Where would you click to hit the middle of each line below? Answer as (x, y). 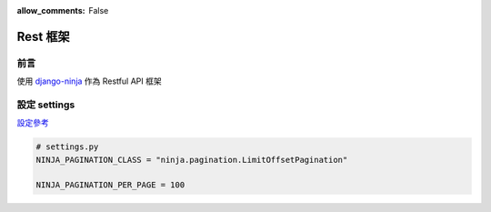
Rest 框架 (43, 36)
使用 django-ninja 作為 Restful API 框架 (90, 81)
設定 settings (46, 105)
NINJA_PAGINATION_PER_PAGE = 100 (110, 185)
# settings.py (67, 147)
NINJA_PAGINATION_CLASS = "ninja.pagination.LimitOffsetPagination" (192, 160)
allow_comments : (51, 10)
